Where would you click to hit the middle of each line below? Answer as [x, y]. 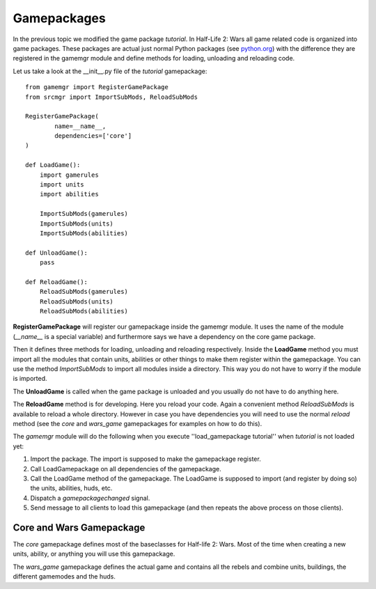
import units [62, 185]
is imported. [30, 379]
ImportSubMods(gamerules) [84, 214]
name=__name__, [80, 126]
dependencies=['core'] [93, 136]
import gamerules [69, 175]
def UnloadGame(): [57, 253]
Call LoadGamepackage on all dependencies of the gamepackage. [126, 469]
